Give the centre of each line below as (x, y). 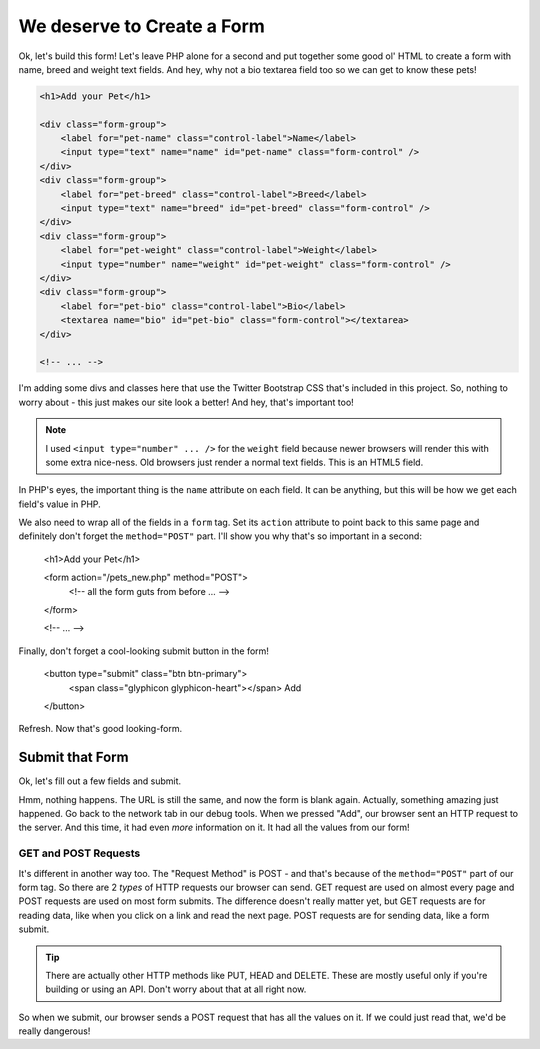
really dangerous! (54, 1031)
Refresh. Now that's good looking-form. (100, 729)
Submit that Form (73, 757)
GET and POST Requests (79, 853)
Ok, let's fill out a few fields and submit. (100, 781)
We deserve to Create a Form (141, 26)
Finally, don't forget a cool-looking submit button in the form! (144, 651)
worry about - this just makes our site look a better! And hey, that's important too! (186, 402)
